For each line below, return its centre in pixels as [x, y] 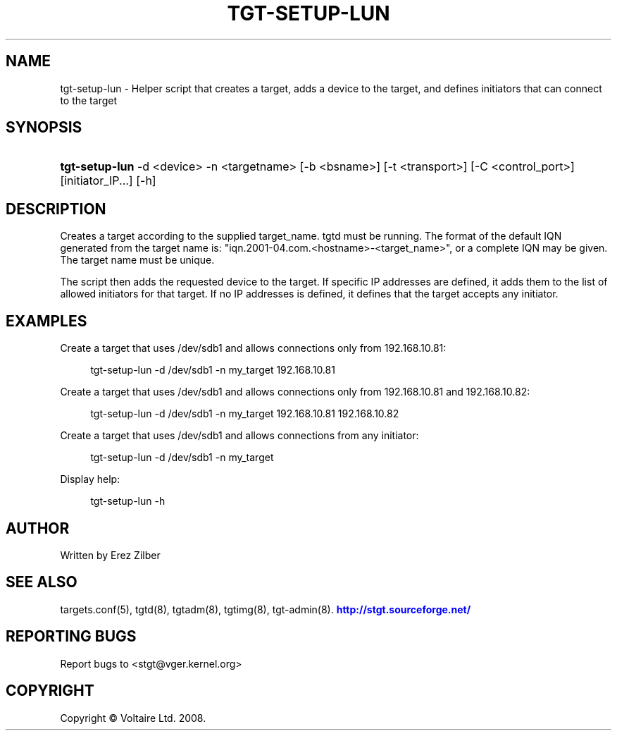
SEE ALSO [42, 582]
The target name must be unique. [137, 260]
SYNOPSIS [44, 128]
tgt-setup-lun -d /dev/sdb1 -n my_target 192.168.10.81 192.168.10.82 [245, 414]
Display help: [90, 479]
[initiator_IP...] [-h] [108, 181]
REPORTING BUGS [71, 637]
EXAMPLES [46, 321]
